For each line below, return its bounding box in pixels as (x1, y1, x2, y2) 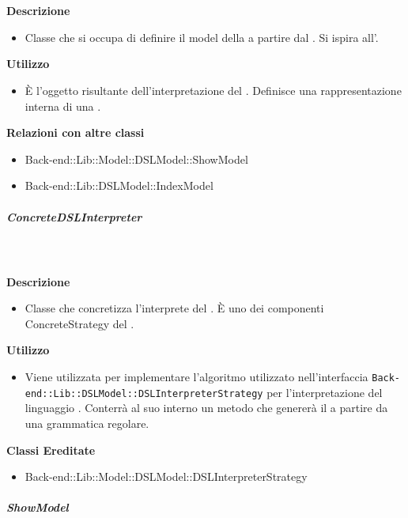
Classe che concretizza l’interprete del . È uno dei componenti (25, 300, 324, 316)
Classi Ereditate (6, 441, 96, 458)
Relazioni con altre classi (6, 124, 145, 141)
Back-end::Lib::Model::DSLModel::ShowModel (25, 150, 248, 167)
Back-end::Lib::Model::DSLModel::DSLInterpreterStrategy (25, 468, 308, 485)
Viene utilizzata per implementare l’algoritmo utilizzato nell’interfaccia (25, 369, 368, 385)
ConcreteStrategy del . (25, 315, 134, 331)
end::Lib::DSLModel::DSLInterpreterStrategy (25, 388, 263, 399)
